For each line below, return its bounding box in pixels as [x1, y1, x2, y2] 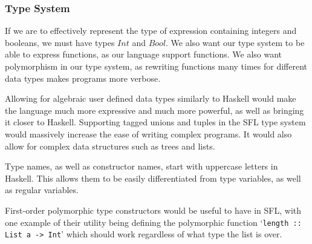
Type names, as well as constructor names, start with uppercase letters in [5, 160, 278, 173]
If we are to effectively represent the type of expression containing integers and [5, 24, 297, 37]
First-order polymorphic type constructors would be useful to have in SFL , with [5, 203, 302, 216]
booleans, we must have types [5, 36, 115, 48]
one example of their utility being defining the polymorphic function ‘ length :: [5, 216, 302, 228]
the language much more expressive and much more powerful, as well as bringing [5, 104, 304, 116]
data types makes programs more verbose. [5, 71, 161, 84]
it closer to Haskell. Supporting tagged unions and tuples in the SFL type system [5, 116, 306, 128]
